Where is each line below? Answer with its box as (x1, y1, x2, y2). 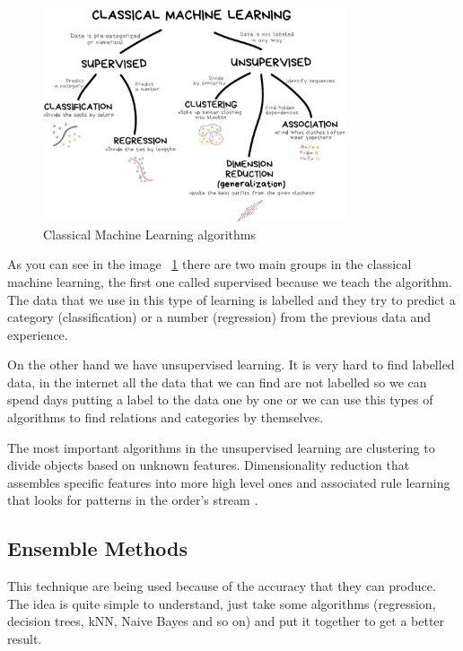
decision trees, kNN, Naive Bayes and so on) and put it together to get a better (7, 612, 445, 630)
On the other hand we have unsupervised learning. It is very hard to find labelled (7, 355, 455, 374)
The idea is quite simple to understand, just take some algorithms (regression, (7, 594, 436, 612)
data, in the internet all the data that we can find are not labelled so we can (7, 372, 427, 391)
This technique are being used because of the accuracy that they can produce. (7, 577, 436, 595)
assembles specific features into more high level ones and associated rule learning (7, 473, 450, 491)
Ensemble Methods (7, 534, 188, 562)
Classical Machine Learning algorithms (43, 224, 256, 243)
